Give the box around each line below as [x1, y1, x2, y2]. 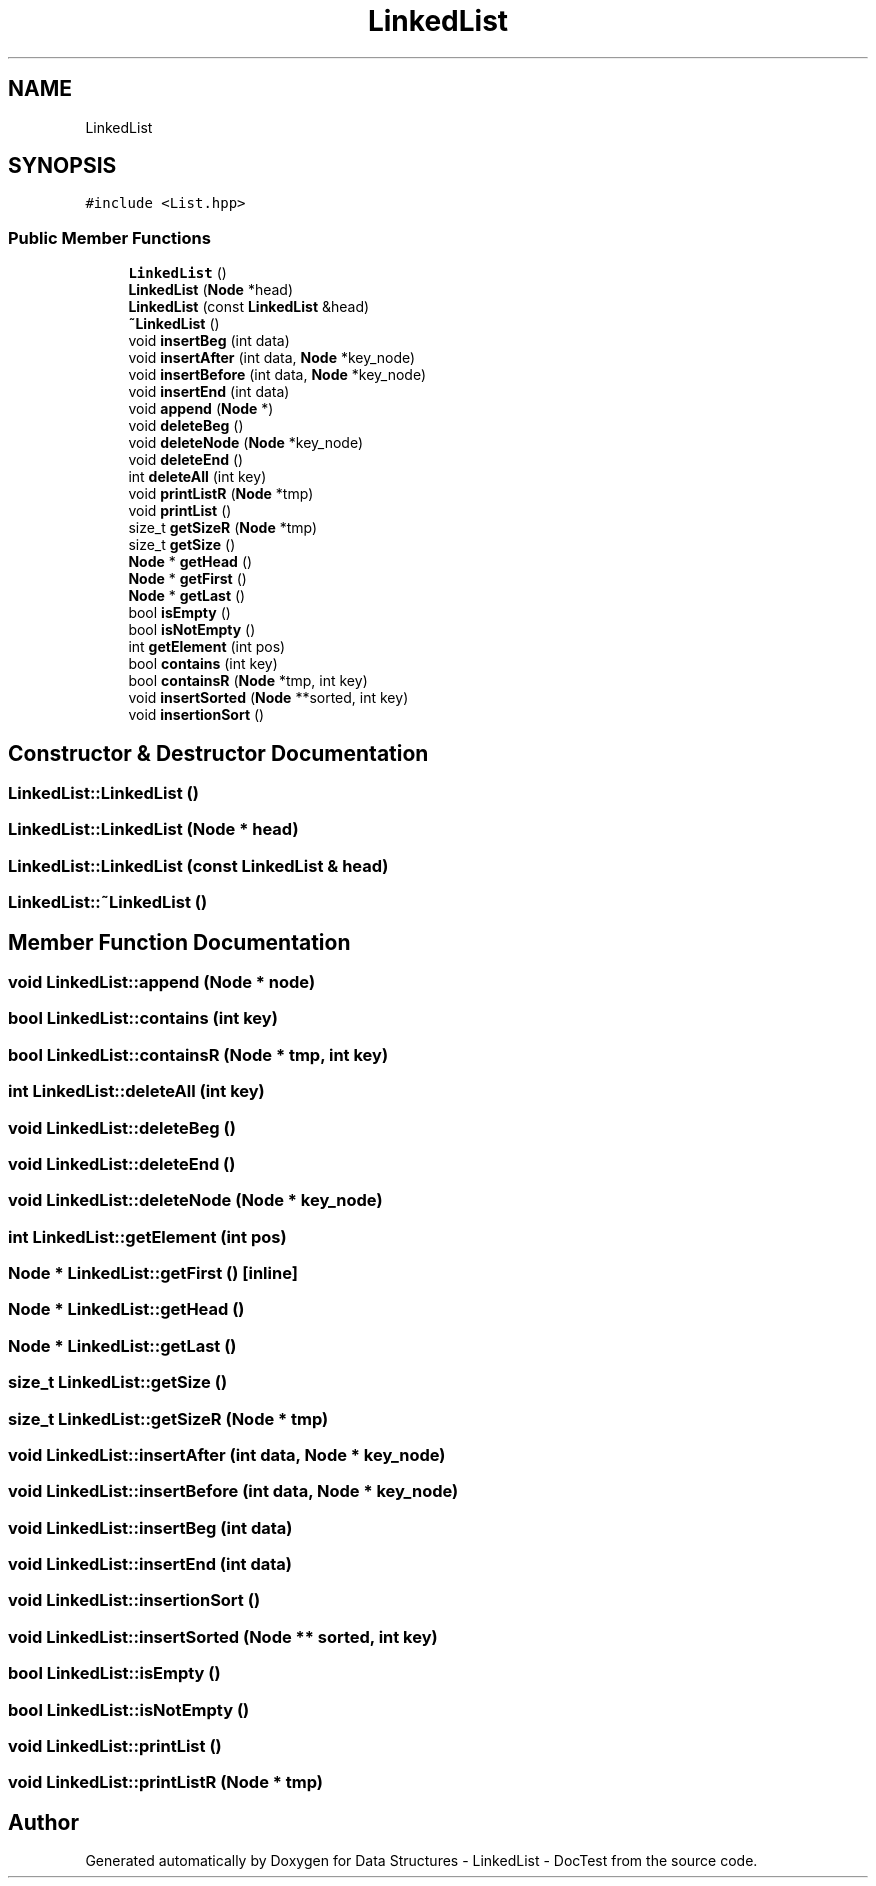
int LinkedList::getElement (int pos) [8, 1226, 287, 1247]
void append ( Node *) [128, 400, 274, 418]
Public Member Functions [8, 227, 211, 248]
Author [8, 1809, 79, 1835]
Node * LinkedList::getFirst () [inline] [8, 1263, 298, 1283]
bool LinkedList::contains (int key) [8, 1008, 278, 1029]
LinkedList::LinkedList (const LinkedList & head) [8, 855, 389, 876]
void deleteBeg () [128, 417, 244, 435]
